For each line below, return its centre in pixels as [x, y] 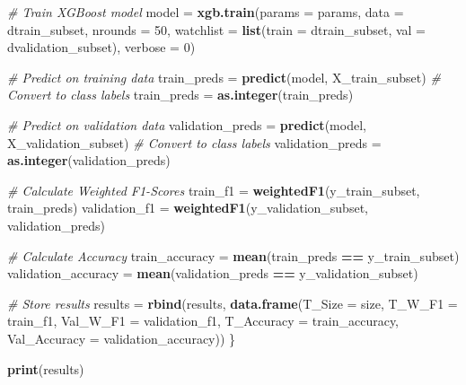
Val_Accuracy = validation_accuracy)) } [122, 338]
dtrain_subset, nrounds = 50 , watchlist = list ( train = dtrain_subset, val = [217, 29]
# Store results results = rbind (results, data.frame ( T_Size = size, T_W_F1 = [233, 303]
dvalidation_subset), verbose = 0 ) [101, 47]
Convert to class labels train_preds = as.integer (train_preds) [180, 95]
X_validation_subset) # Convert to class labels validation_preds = [194, 142]
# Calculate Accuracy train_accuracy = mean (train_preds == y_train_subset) [233, 255]
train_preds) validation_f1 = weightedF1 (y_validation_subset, [188, 208]
